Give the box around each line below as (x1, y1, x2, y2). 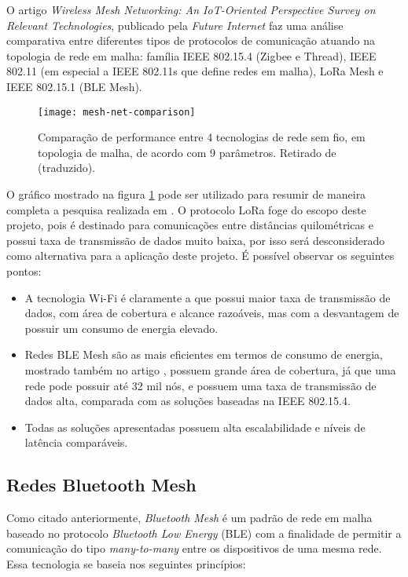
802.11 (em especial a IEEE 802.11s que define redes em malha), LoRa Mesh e (6, 63, 384, 79)
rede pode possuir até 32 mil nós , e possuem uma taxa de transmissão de (24, 377, 377, 393)
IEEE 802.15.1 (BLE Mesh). (6, 78, 142, 94)
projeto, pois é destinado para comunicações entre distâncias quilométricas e (6, 217, 373, 233)
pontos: (6, 262, 42, 279)
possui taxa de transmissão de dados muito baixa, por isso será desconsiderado (6, 232, 385, 248)
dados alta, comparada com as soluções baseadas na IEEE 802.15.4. (24, 393, 351, 409)
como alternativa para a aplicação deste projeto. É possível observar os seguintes (6, 247, 395, 264)
